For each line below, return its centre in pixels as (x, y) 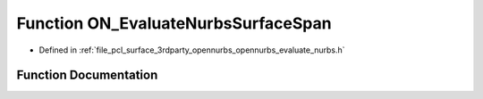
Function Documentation (87, 75)
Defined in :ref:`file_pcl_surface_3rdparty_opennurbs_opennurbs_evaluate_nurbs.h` (192, 50)
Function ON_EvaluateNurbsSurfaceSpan (174, 23)
